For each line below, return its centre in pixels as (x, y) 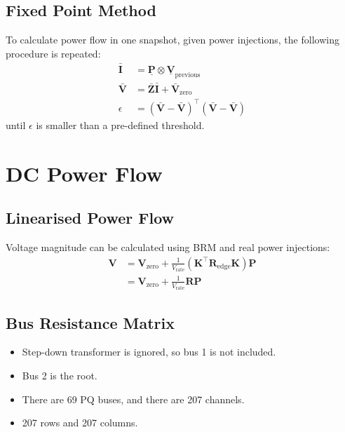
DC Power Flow (84, 173)
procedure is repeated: (53, 53)
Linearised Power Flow (90, 218)
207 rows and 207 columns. (80, 423)
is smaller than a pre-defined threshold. (120, 124)
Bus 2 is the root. (60, 375)
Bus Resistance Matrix (90, 322)
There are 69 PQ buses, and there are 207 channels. (133, 399)
